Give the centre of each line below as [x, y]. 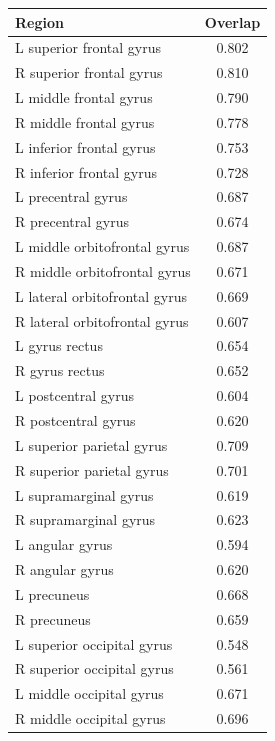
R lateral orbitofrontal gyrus [102, 320]
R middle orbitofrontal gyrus [103, 270]
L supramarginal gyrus [84, 494]
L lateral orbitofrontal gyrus [101, 295]
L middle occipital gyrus [89, 693]
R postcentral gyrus [75, 420]
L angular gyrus [64, 544]
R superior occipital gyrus [94, 668]
